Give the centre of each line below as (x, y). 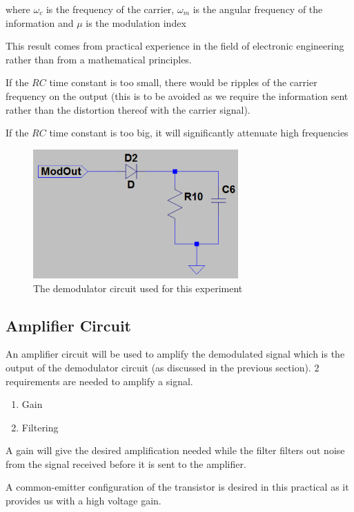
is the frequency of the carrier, (110, 9)
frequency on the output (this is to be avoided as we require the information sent (177, 95)
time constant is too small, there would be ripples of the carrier (183, 82)
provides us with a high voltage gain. (83, 501)
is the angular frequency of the (258, 9)
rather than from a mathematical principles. (99, 59)
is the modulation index (136, 22)
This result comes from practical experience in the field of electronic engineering (175, 46)
